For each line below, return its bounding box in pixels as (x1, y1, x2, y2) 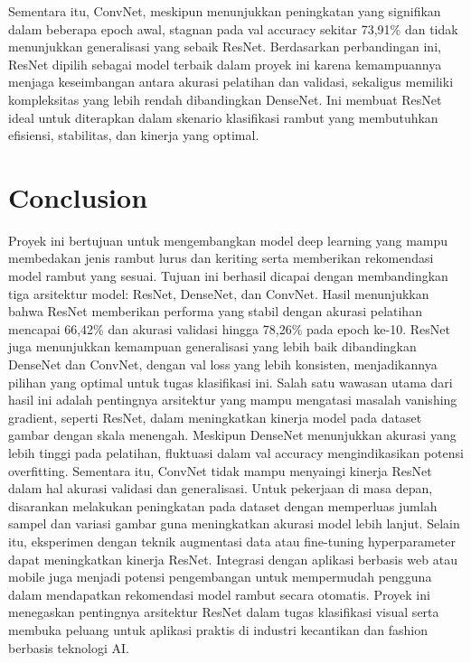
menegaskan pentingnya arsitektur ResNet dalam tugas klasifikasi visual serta (8, 602, 439, 621)
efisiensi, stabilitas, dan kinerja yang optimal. (8, 126, 259, 145)
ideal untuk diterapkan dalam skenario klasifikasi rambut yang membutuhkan (8, 107, 438, 126)
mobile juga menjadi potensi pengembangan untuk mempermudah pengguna (8, 567, 432, 586)
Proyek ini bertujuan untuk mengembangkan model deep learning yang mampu (8, 230, 448, 249)
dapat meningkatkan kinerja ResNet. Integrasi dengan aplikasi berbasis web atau (8, 549, 457, 568)
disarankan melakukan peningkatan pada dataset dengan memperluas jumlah (8, 496, 438, 515)
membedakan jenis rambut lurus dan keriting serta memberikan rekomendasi (8, 248, 434, 267)
